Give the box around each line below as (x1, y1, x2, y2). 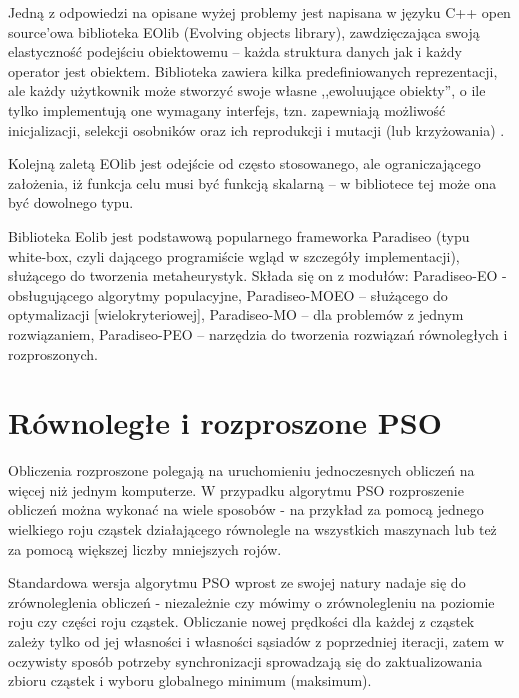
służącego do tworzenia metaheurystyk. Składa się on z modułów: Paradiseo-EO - (8, 265, 507, 286)
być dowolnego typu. (8, 192, 134, 213)
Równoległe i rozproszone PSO (8, 402, 442, 443)
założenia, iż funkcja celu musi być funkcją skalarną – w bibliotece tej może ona (8, 172, 497, 193)
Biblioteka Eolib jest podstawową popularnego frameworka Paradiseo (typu (8, 225, 470, 246)
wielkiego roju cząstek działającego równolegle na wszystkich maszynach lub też (8, 519, 497, 539)
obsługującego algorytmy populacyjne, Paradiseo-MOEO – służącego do (8, 284, 448, 305)
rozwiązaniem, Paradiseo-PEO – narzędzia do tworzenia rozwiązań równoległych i (8, 323, 508, 344)
